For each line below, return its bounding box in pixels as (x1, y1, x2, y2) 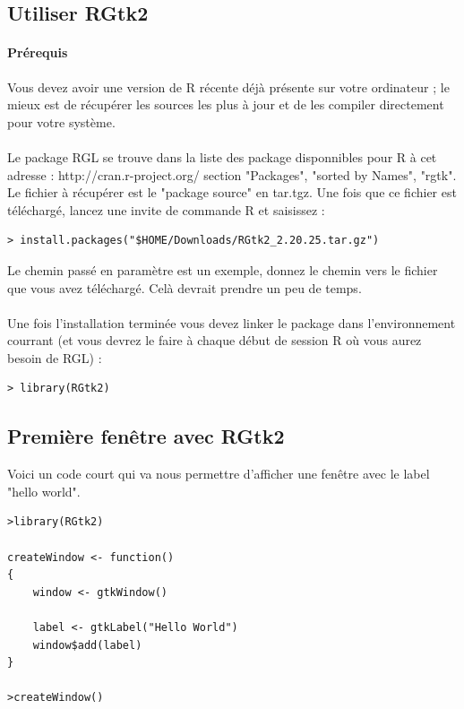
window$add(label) (32, 638, 142, 652)
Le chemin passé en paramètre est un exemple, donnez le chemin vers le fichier (7, 260, 438, 279)
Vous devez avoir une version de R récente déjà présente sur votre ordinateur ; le (7, 77, 450, 96)
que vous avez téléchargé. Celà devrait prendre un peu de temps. (7, 278, 362, 297)
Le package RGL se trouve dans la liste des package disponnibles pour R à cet (7, 147, 437, 166)
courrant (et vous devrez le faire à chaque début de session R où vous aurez (7, 331, 422, 350)
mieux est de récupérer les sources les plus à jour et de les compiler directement (7, 95, 444, 114)
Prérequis (7, 43, 68, 62)
